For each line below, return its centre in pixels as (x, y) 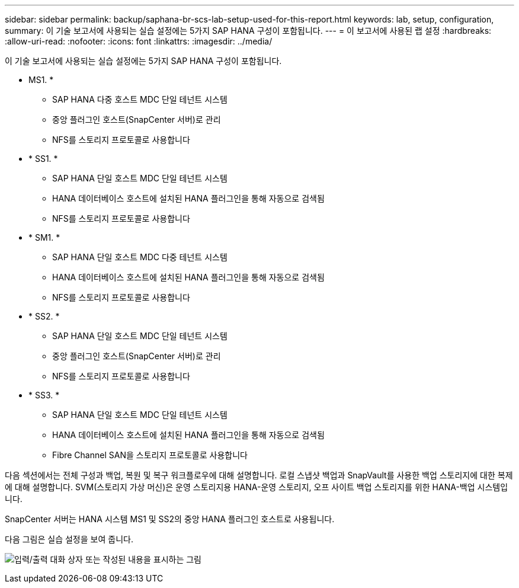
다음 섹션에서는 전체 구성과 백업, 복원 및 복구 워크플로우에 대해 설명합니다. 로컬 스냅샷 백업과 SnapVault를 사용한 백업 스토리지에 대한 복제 (259, 475)
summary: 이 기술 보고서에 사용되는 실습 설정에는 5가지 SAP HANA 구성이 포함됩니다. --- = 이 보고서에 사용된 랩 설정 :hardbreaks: (248, 31)
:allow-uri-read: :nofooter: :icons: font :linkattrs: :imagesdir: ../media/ (139, 41)
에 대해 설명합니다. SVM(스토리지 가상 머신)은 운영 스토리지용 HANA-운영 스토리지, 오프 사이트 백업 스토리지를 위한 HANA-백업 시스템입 (257, 487)
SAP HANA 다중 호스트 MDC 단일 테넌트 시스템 (140, 99)
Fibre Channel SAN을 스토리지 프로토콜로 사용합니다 (150, 455)
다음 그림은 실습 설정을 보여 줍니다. (69, 539)
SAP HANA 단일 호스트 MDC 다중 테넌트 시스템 (140, 257)
